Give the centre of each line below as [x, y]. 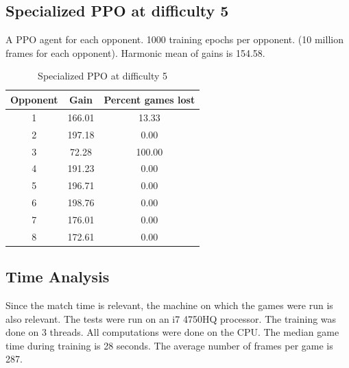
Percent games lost [149, 99]
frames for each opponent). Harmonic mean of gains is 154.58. [135, 52]
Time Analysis [58, 277]
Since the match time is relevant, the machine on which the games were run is [169, 305]
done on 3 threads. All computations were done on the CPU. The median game [172, 332]
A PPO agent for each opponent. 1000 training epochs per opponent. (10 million [174, 39]
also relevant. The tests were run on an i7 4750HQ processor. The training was [171, 318]
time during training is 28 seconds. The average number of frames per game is [169, 345]
